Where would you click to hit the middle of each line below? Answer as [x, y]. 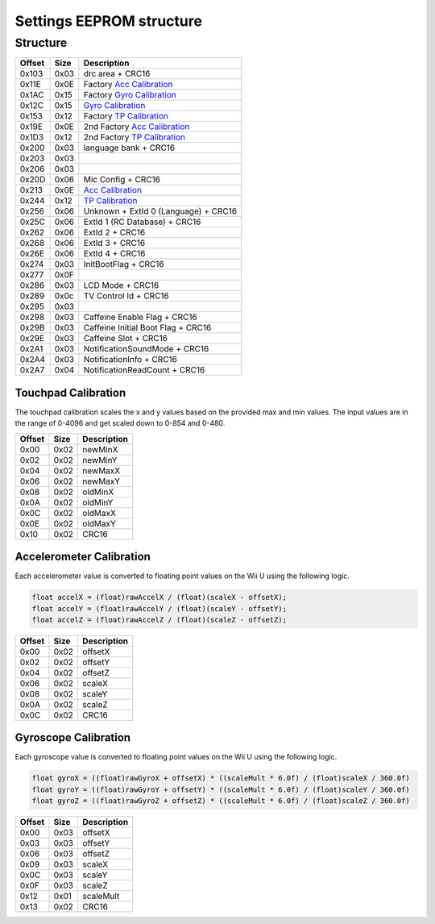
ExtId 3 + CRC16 [114, 243]
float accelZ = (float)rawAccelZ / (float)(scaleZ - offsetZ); [159, 620]
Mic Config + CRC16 [122, 180]
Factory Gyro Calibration [130, 95]
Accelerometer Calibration [83, 557]
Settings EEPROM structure [109, 21]
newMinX [100, 449]
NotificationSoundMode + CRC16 [146, 349]
